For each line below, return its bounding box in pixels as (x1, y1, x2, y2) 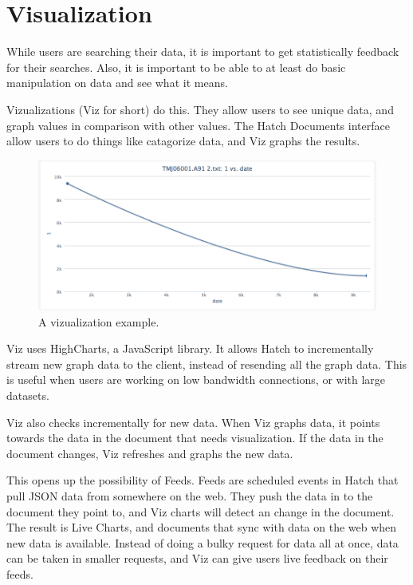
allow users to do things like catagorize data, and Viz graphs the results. (6, 132, 360, 149)
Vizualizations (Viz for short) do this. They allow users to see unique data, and (6, 101, 394, 117)
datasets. (6, 386, 49, 403)
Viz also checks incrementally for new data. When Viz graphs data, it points (6, 413, 380, 430)
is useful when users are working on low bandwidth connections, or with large (6, 371, 386, 388)
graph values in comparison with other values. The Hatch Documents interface (6, 117, 390, 133)
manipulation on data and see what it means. (6, 74, 228, 91)
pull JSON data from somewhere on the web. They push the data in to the (6, 487, 373, 504)
